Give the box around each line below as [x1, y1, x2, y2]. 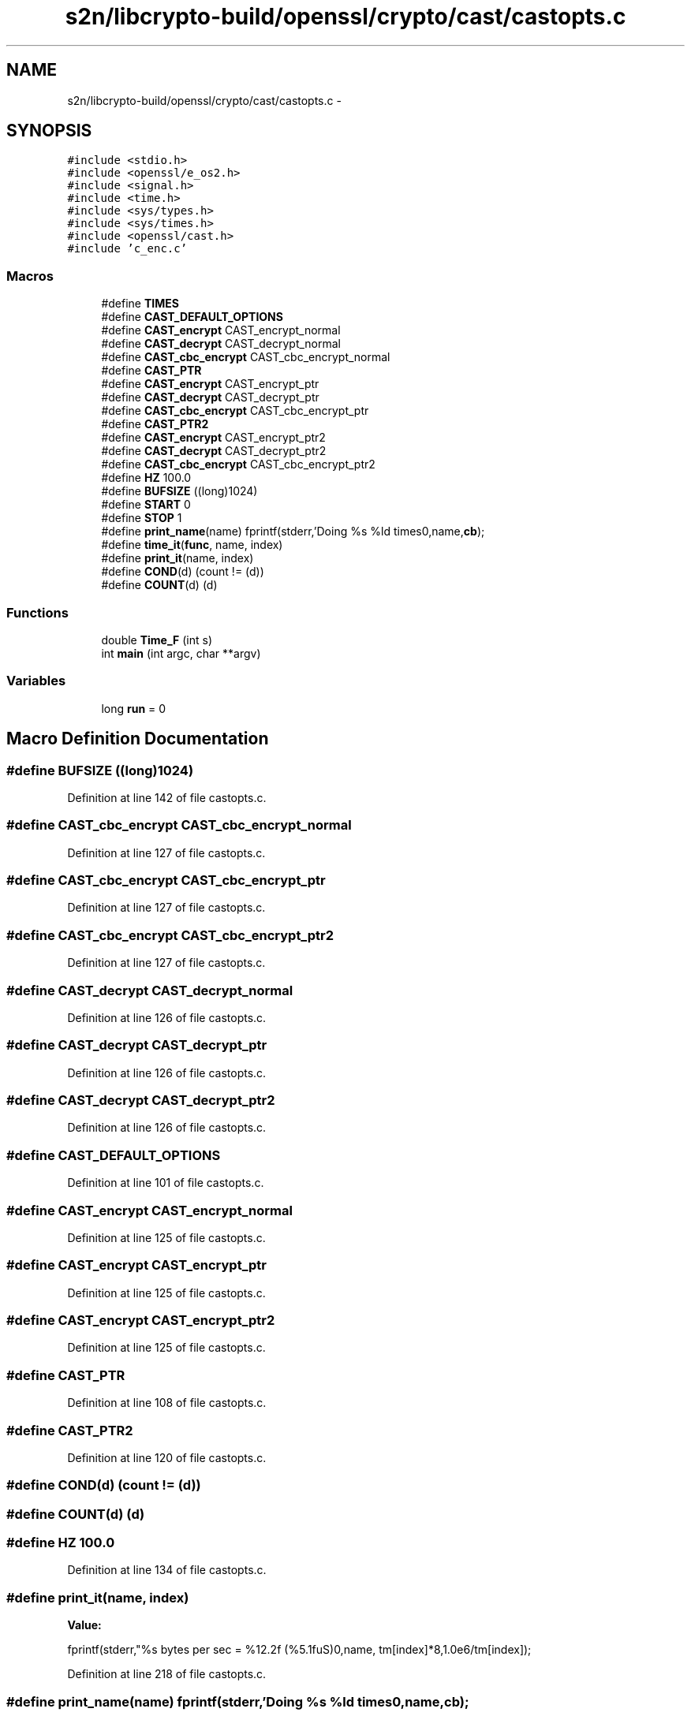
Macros [6, 267, 54, 284]
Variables [6, 673, 66, 689]
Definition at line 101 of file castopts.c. [67, 1176, 264, 1190]
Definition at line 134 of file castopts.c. [67, 1563, 267, 1577]
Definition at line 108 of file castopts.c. [67, 1396, 267, 1410]
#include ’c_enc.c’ [67, 242, 188, 256]
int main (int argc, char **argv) [101, 646, 261, 660]
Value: [67, 1618, 102, 1632]
